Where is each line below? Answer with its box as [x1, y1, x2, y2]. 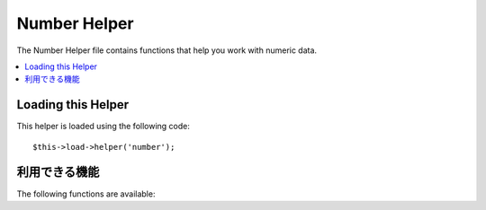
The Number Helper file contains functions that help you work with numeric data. [16, 45, 318, 56]
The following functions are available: [16, 188, 156, 199]
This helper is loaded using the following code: [16, 121, 191, 132]
